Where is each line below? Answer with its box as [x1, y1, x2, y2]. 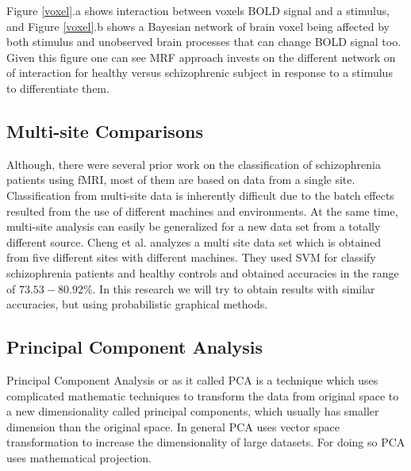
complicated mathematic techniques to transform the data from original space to [6, 387, 399, 404]
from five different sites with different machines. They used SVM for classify [6, 249, 376, 266]
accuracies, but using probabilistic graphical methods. [6, 296, 268, 312]
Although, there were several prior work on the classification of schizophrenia [6, 155, 381, 172]
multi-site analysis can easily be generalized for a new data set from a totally [6, 218, 381, 235]
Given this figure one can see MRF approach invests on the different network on [6, 48, 396, 65]
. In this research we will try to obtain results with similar [92, 280, 375, 297]
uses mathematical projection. [6, 449, 152, 465]
